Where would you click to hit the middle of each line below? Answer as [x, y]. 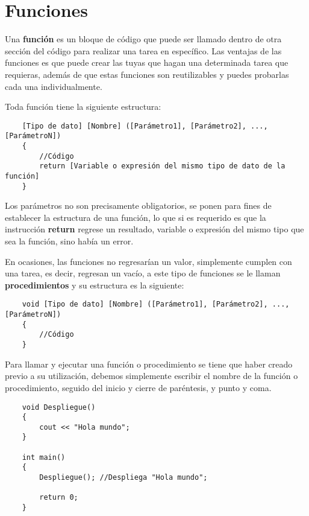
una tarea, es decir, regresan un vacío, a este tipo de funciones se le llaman [143, 273]
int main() [44, 457]
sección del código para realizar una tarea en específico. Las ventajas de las [143, 50]
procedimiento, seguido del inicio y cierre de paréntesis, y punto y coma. [138, 387]
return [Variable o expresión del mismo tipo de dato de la [162, 166]
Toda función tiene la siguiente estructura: [83, 107]
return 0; [59, 498]
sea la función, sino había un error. [69, 241]
